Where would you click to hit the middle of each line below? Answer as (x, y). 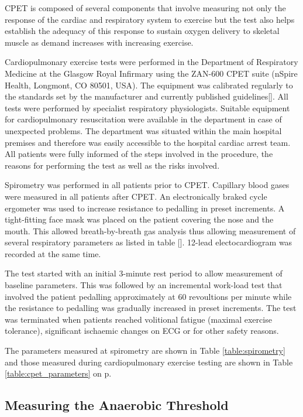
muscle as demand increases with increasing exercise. (99, 42)
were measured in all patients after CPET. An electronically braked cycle (136, 196)
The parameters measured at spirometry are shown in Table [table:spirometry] (145, 351)
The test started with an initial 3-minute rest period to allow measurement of (144, 273)
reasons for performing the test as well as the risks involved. (112, 165)
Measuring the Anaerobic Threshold (117, 405)
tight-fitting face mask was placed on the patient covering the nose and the (139, 219)
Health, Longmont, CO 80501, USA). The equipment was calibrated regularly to (149, 85)
